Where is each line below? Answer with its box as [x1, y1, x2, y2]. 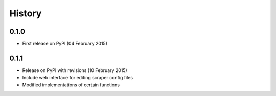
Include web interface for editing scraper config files [22, 75, 133, 81]
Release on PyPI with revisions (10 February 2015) [22, 67, 127, 74]
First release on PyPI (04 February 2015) [22, 41, 107, 47]
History [9, 8, 42, 19]
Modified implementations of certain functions [22, 82, 120, 88]
